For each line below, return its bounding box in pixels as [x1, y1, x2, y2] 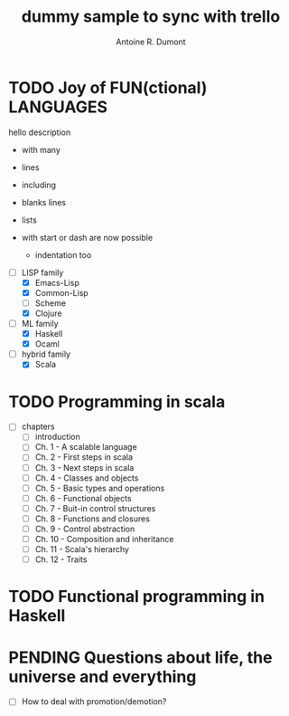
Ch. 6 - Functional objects [34, 492, 132, 503]
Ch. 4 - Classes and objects [34, 473, 139, 483]
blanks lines [21, 196, 67, 207]
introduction [34, 432, 80, 443]
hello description [8, 127, 71, 138]
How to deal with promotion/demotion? [21, 696, 167, 707]
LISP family [21, 267, 64, 278]
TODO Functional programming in [8, 587, 266, 607]
